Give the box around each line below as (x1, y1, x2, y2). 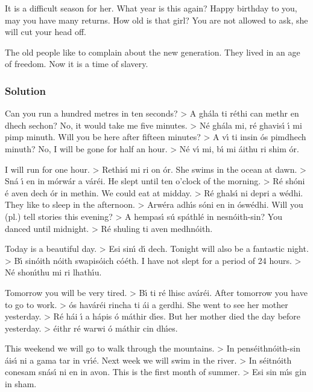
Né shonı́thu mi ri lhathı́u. (5, 266, 102, 278)
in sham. (5, 378, 37, 390)
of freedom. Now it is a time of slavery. (5, 57, 148, 70)
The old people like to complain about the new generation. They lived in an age (5, 45, 300, 58)
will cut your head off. (5, 25, 86, 38)
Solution (5, 83, 46, 98)
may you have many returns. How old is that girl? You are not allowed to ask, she (5, 13, 308, 26)
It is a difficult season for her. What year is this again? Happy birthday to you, (5, 2, 297, 14)
